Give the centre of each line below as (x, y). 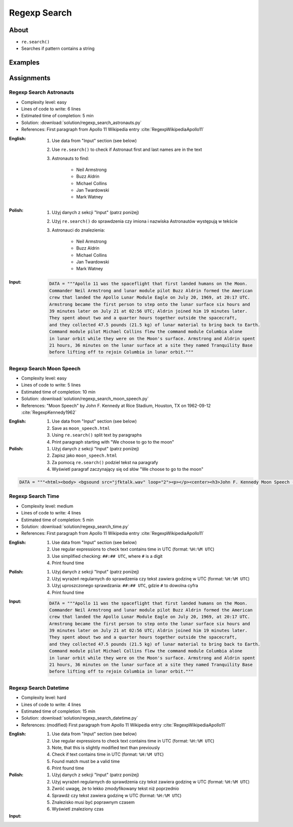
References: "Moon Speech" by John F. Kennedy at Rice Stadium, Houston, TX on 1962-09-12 (116, 405)
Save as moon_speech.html (81, 428)
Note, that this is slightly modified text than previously (106, 747)
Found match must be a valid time (86, 761)
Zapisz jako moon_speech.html (84, 456)
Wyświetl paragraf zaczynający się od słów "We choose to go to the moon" (128, 469)
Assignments (30, 78)
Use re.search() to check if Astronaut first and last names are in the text (127, 149)
